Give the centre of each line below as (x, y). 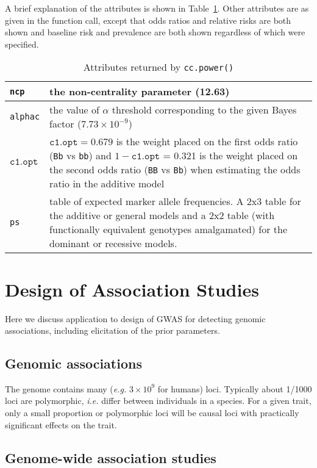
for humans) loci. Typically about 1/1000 (235, 388)
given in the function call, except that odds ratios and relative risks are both (148, 20)
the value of (74, 110)
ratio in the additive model (107, 184)
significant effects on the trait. (61, 424)
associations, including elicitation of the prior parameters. (112, 330)
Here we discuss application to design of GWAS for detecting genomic (135, 318)
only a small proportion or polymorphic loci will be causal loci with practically (152, 413)
